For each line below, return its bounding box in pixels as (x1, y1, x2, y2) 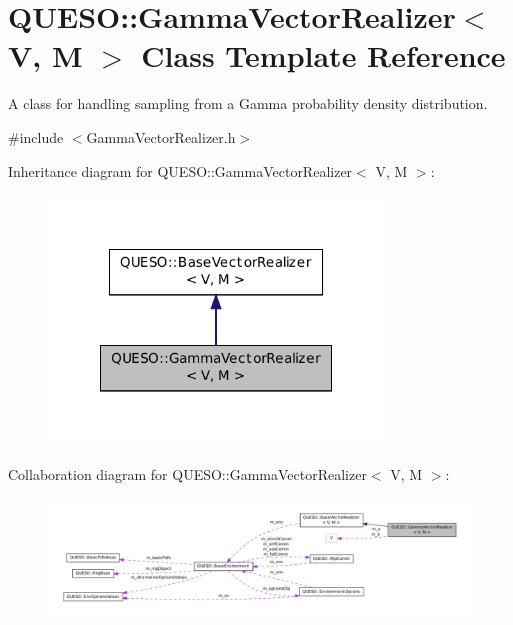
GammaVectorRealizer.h (86, 126, 236, 147)
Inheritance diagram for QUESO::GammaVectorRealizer (8, 160, 353, 181)
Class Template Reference (141, 35, 506, 76)
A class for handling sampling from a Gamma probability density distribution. (8, 93, 488, 114)
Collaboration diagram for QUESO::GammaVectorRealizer (8, 463, 367, 484)
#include (8, 126, 64, 147)
